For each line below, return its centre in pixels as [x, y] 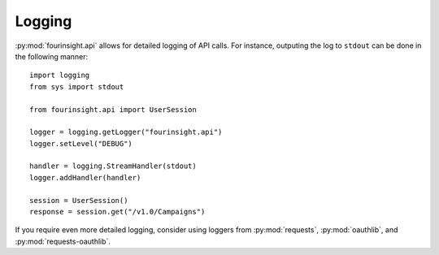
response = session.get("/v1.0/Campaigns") [117, 212]
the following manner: [52, 56]
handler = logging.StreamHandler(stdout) [113, 166]
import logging [60, 76]
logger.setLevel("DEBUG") [81, 143]
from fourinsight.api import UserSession [113, 109]
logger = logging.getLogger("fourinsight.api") [126, 132]
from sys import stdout [77, 86]
